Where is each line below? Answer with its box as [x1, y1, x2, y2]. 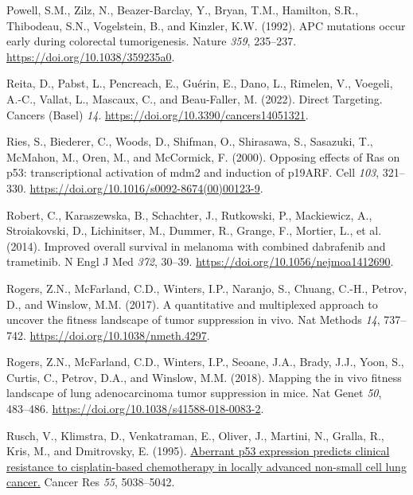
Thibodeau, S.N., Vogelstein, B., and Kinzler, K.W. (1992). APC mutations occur [6, 17, 406, 33]
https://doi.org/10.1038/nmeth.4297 [29, 326, 207, 343]
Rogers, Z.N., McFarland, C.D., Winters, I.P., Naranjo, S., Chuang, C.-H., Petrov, [6, 279, 407, 296]
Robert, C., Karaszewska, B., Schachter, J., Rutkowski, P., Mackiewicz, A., [6, 206, 372, 223]
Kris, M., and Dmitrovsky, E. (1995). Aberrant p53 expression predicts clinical [6, 442, 390, 459]
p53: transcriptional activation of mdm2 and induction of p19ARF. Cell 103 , [6, 164, 380, 181]
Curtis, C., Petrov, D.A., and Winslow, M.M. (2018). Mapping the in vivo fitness [6, 368, 402, 385]
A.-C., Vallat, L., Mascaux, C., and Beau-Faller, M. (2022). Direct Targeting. [6, 90, 383, 107]
